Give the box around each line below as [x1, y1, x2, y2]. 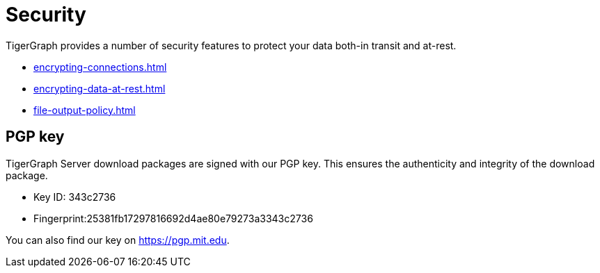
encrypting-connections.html [33, 60, 167, 73]
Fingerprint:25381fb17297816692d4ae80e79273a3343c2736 [33, 212, 313, 224]
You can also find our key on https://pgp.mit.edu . [6, 233, 230, 246]
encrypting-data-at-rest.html [33, 82, 166, 94]
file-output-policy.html [33, 104, 136, 116]
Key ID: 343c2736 [33, 190, 116, 203]
